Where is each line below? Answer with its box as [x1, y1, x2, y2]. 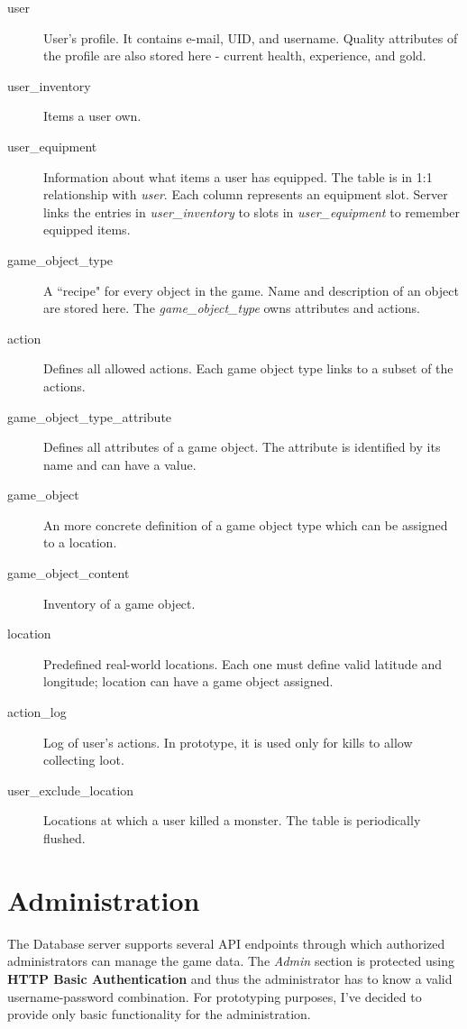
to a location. [43, 533, 117, 552]
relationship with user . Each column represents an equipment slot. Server [43, 185, 448, 204]
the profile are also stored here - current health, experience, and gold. [43, 46, 426, 65]
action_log [7, 703, 67, 721]
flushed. [43, 829, 86, 847]
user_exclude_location [7, 780, 134, 799]
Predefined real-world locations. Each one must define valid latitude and [43, 654, 443, 673]
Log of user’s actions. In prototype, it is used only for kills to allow [43, 732, 413, 751]
